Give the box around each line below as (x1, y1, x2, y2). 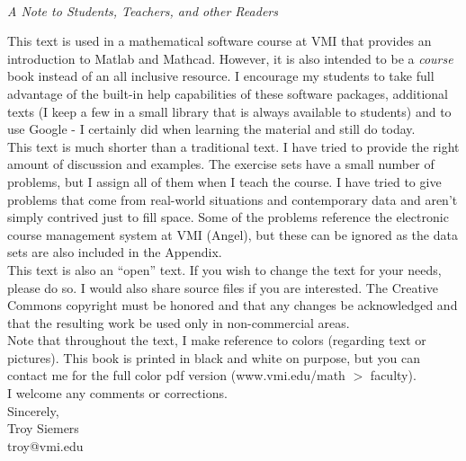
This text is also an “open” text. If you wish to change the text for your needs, (7, 260, 442, 279)
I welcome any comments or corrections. (7, 384, 228, 403)
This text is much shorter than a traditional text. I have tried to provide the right (7, 137, 460, 155)
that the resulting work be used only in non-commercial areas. (7, 313, 350, 332)
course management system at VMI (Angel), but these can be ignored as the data (7, 225, 458, 244)
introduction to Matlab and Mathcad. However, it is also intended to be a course (7, 49, 453, 67)
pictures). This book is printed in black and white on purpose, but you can (7, 348, 420, 367)
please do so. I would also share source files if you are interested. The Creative (7, 278, 438, 297)
